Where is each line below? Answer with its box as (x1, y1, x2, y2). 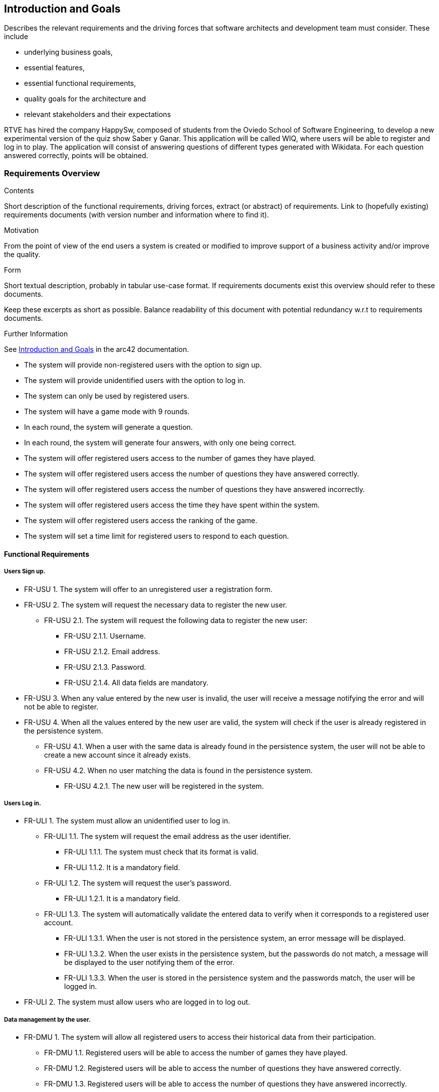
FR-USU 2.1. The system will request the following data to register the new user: (44, 616, 308, 625)
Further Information (4, 329, 68, 338)
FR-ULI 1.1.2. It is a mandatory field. (64, 863, 180, 872)
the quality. (4, 250, 41, 259)
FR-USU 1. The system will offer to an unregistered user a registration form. (24, 584, 273, 593)
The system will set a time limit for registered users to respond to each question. (24, 532, 289, 541)
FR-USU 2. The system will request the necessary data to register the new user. (24, 600, 287, 609)
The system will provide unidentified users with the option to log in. (24, 376, 246, 385)
